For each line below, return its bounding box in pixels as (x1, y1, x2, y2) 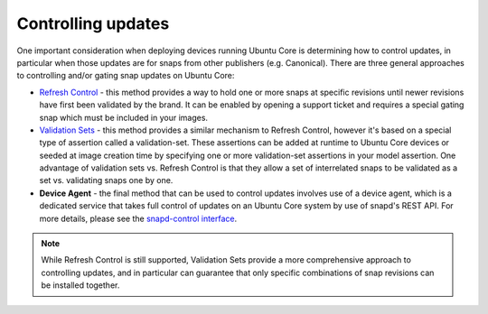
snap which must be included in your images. (39, 112, 208, 123)
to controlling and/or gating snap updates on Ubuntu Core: (16, 70, 235, 81)
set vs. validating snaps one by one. (39, 175, 174, 186)
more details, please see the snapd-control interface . (39, 213, 238, 224)
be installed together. (41, 280, 120, 291)
